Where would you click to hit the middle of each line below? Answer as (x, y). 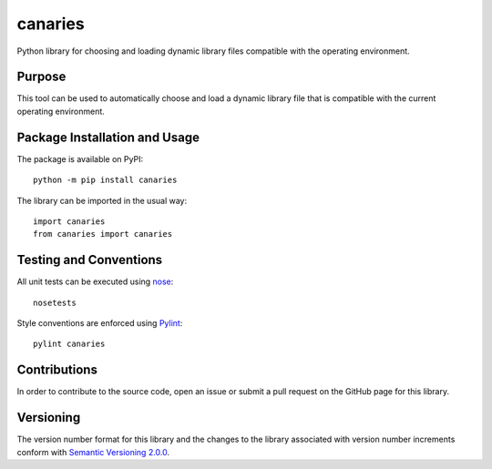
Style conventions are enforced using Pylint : (100, 323)
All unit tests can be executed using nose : (95, 281)
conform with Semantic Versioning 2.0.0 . (93, 452)
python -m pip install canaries (105, 180)
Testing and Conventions (90, 260)
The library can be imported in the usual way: (102, 200)
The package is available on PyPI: (80, 158)
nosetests (55, 302)
